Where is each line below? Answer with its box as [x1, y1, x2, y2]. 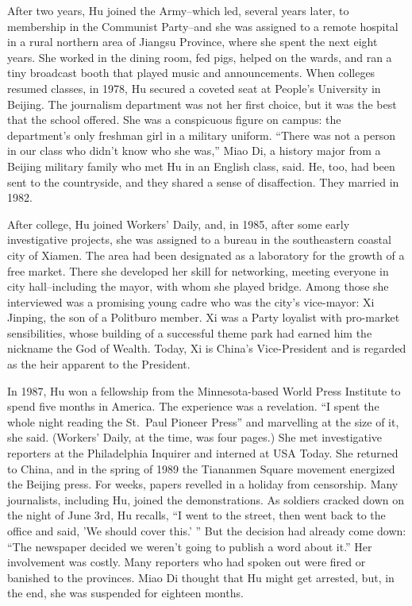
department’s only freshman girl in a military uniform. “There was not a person [7, 126, 396, 143]
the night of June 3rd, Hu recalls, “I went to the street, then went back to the [7, 507, 386, 523]
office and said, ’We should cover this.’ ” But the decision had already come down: [7, 523, 406, 538]
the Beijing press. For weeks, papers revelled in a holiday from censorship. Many [7, 476, 399, 492]
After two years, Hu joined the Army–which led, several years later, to [7, 2, 349, 18]
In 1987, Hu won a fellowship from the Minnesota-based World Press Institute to [7, 382, 401, 399]
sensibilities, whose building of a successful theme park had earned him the [7, 324, 372, 341]
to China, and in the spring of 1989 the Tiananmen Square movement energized [7, 460, 395, 477]
